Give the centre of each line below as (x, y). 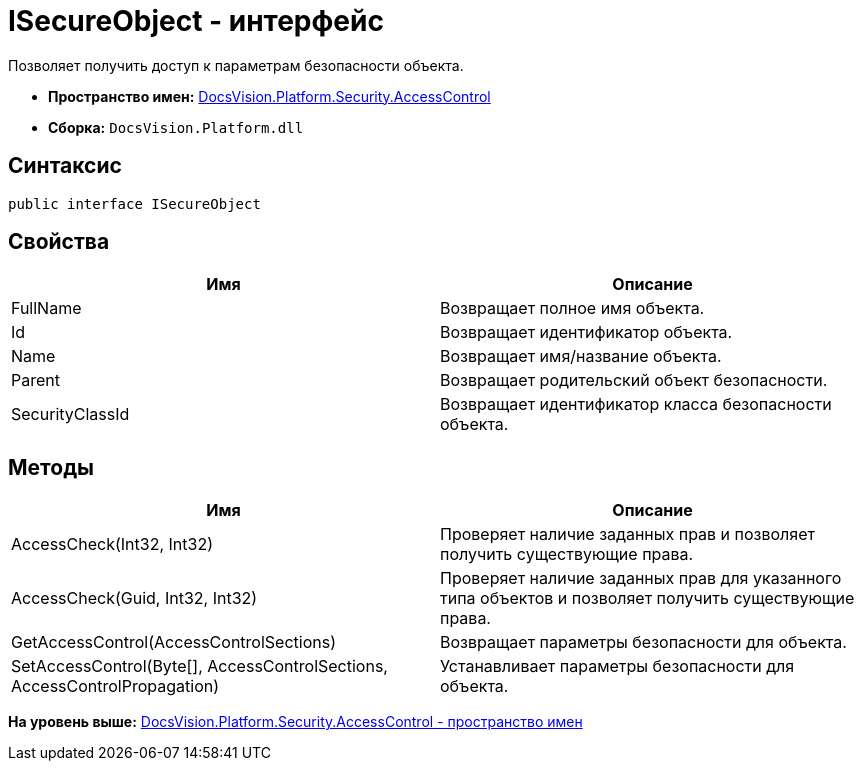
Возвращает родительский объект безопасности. (634, 380)
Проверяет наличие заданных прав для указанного (641, 578)
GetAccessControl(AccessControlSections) (173, 642)
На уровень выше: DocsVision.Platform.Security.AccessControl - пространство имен (295, 722)
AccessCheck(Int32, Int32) (112, 544)
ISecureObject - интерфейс (196, 21)
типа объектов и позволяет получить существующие (647, 598)
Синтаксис (65, 166)
